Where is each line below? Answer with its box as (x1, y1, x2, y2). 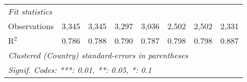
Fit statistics (8, 6, 52, 17)
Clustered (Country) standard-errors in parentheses (8, 49, 188, 61)
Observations (8, 20, 54, 32)
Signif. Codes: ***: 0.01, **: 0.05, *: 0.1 (8, 64, 152, 75)
